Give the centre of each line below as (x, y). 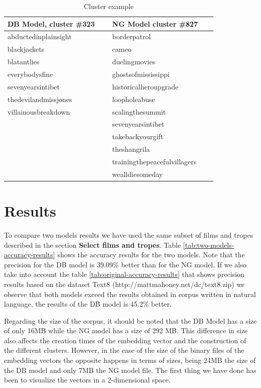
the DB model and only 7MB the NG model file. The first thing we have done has (130, 370)
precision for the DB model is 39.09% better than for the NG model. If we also (125, 264)
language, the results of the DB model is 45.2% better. (88, 304)
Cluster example (109, 6)
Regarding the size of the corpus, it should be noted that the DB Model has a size (130, 320)
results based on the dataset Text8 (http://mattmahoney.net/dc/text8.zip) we (124, 284)
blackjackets (26, 49)
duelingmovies (134, 62)
